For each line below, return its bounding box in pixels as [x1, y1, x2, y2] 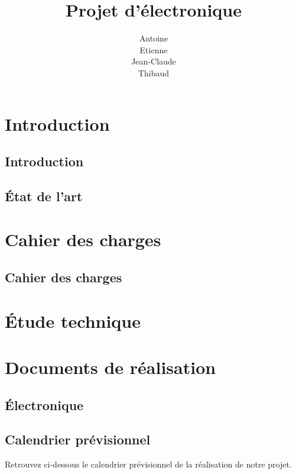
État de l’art [5, 186, 83, 205]
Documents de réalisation [5, 354, 216, 379]
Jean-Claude [131, 55, 176, 67]
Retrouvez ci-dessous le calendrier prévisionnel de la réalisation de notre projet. [5, 458, 292, 470]
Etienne [139, 43, 168, 56]
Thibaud [138, 66, 170, 79]
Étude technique [5, 308, 141, 333]
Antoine [139, 32, 168, 44]
